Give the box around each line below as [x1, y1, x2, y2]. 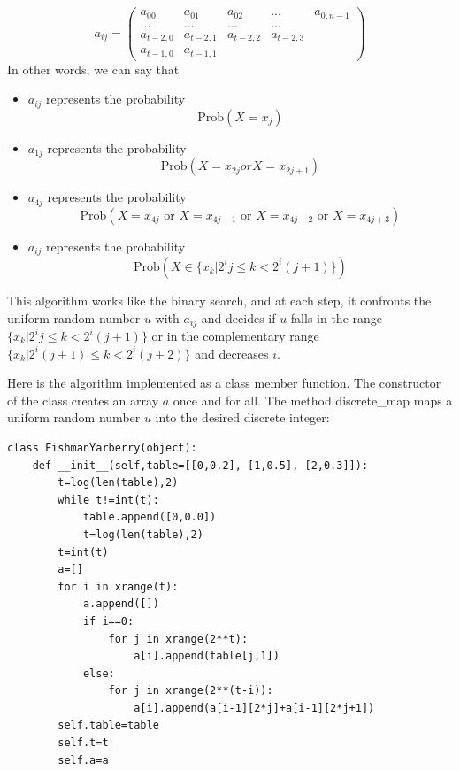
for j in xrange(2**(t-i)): [108, 684, 273, 698]
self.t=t [57, 736, 109, 750]
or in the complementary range [151, 327, 319, 345]
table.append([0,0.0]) [82, 511, 217, 524]
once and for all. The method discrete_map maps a [172, 390, 453, 409]
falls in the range [290, 308, 383, 327]
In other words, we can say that [7, 59, 180, 78]
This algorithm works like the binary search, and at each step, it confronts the [7, 290, 432, 309]
